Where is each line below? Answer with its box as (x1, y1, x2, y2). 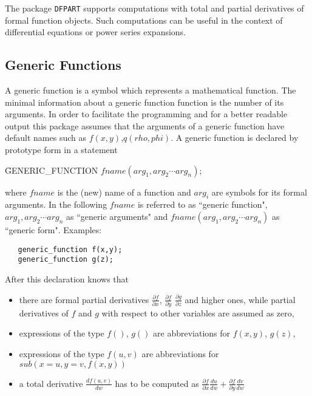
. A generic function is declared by (171, 131, 299, 144)
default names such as (5, 131, 86, 144)
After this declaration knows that (5, 272, 129, 285)
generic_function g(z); (18, 255, 114, 264)
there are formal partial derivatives (19, 293, 149, 306)
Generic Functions (5, 55, 121, 74)
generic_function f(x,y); (18, 245, 123, 254)
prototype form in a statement (5, 143, 118, 156)
